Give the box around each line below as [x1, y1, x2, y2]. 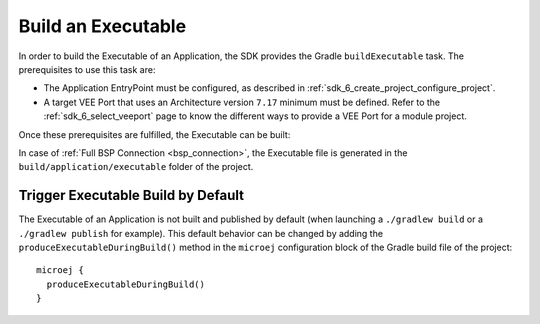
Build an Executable [18, 15, 187, 37]
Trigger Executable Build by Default [18, 187, 245, 204]
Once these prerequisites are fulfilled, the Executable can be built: [18, 128, 291, 140]
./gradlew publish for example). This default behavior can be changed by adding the [18, 227, 384, 239]
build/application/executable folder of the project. [18, 161, 254, 173]
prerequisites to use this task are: [18, 63, 156, 75]
